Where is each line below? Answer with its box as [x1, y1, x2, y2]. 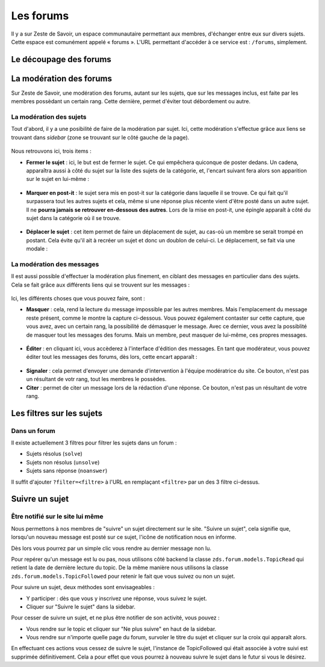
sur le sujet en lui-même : [26, 175, 90, 183]
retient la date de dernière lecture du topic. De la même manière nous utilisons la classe [11, 564, 229, 571]
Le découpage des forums [11, 54, 111, 65]
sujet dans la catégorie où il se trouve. [26, 214, 121, 221]
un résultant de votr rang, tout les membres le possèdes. [26, 376, 167, 383]
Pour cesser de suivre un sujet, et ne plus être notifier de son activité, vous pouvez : [11, 614, 220, 621]
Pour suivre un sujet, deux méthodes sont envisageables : [11, 584, 155, 591]
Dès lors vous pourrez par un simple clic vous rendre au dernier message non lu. [11, 545, 212, 552]
